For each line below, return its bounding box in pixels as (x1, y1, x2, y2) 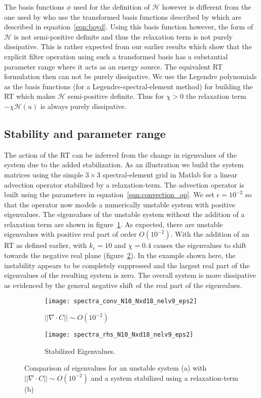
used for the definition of (73, 2, 150, 12)
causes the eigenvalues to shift (153, 240, 247, 250)
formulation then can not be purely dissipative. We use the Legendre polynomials (4, 71, 257, 82)
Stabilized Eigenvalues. (45, 345, 116, 356)
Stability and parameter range (4, 125, 166, 141)
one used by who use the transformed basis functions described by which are (4, 11, 242, 22)
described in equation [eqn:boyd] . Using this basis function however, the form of (4, 21, 253, 32)
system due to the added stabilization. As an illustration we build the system (4, 159, 244, 170)
